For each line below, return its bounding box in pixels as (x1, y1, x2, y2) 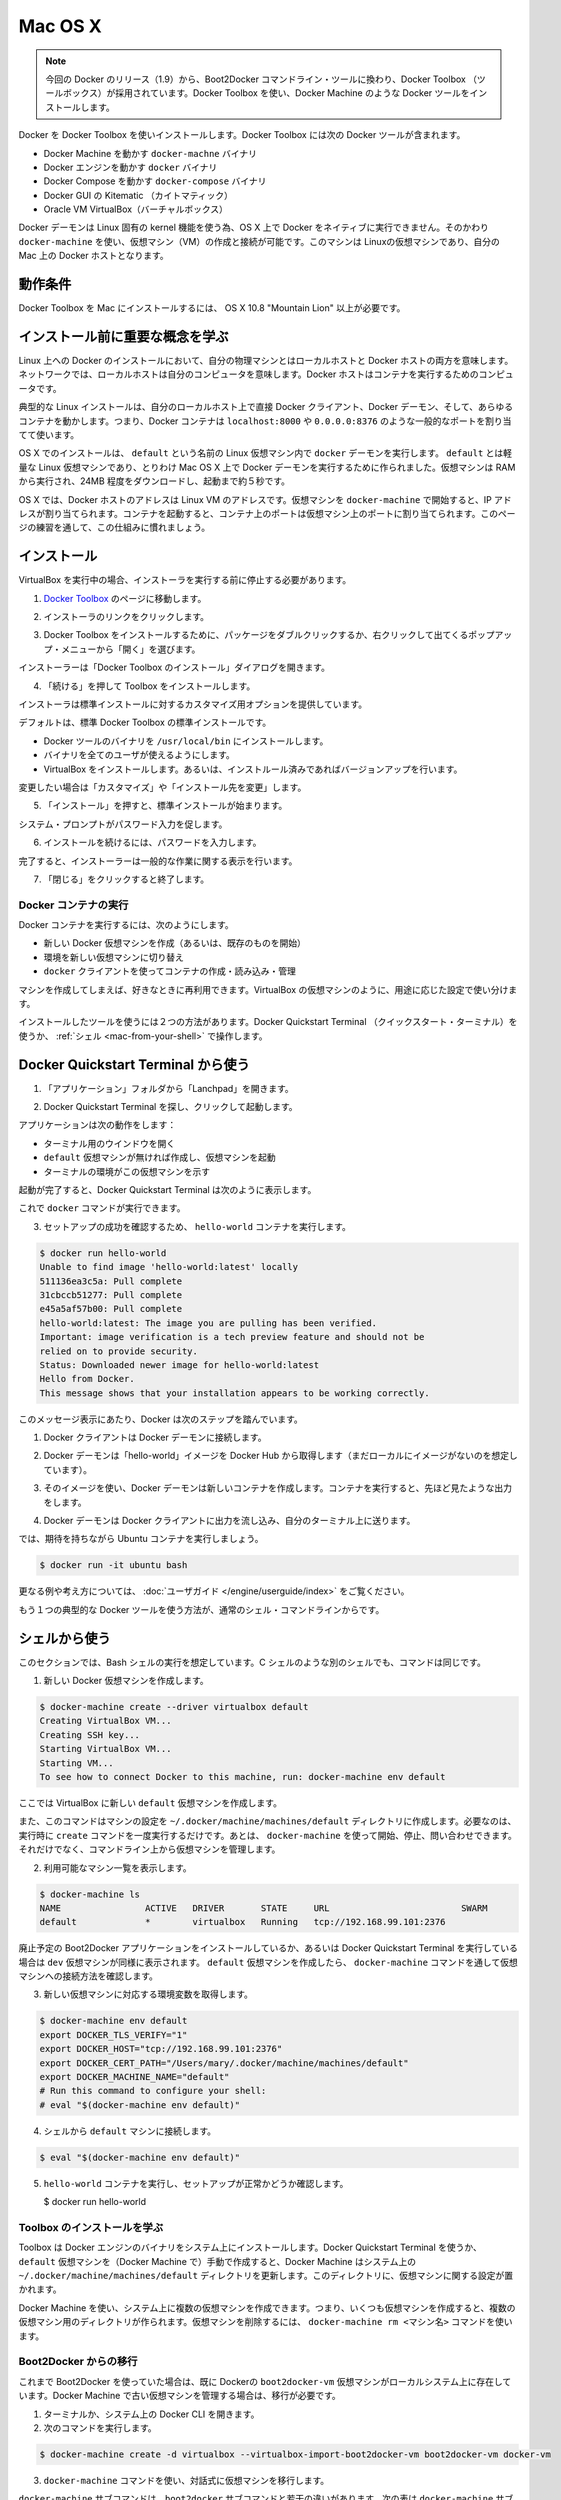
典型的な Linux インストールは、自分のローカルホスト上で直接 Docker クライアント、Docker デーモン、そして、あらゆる (18, 401, 514, 413)
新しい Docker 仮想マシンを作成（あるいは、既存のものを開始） (43, 937, 307, 949)
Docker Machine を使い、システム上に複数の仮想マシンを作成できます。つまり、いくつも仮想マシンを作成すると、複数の (18, 2301, 516, 2314)
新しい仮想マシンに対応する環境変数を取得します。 (43, 1988, 254, 2000)
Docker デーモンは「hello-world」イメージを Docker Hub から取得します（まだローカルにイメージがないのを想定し (43, 1450, 519, 1462)
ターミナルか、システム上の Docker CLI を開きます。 (43, 2408, 260, 2420)
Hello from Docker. (39, 1373, 135, 1385)
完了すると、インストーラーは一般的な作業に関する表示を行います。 (18, 855, 298, 867)
